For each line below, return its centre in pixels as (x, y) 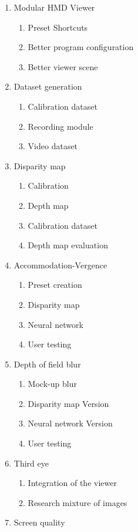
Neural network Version (70, 423)
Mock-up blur (52, 384)
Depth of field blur (47, 364)
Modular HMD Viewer (54, 7)
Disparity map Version (68, 403)
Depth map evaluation (68, 245)
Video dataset (53, 146)
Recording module (60, 126)
